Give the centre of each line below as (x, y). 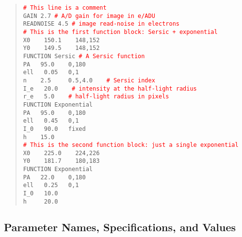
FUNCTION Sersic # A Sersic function (84, 56)
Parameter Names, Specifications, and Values (120, 227)
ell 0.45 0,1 (51, 121)
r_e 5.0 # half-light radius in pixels (96, 97)
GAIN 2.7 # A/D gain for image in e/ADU (89, 16)
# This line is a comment (65, 8)
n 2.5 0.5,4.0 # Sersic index (89, 80)
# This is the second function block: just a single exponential (131, 145)
